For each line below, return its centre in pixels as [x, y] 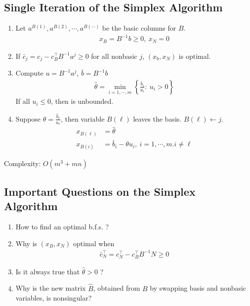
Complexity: [22, 163]
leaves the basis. [157, 118]
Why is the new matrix [51, 288]
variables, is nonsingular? [54, 298]
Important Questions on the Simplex [100, 191]
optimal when [94, 243]
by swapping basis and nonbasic [198, 288]
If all [23, 101]
